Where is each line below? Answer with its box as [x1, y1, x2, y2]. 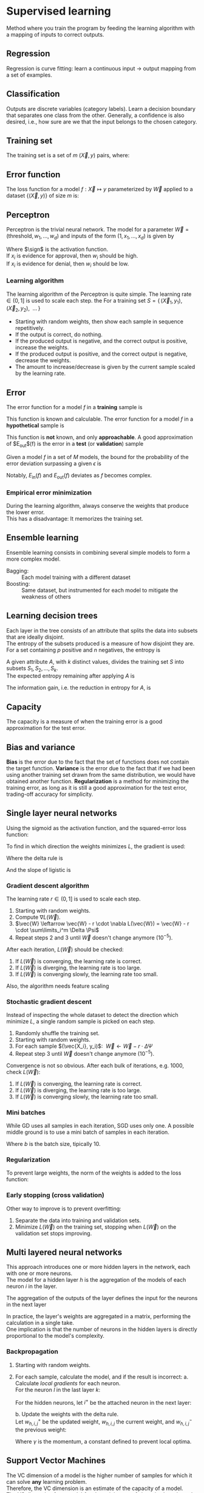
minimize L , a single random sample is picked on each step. [6, 1018, 155, 1025]
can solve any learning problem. [6, 1478, 87, 1485]
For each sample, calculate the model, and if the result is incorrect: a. [15, 1373, 189, 1380]
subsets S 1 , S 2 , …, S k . [6, 664, 58, 673]
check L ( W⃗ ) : [6, 1068, 41, 1075]
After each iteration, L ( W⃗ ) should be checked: [6, 946, 124, 953]
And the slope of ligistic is [6, 866, 71, 873]
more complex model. [6, 555, 61, 563]
